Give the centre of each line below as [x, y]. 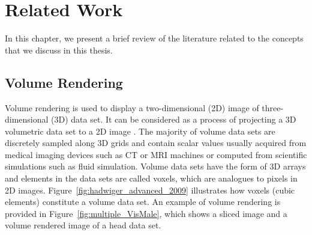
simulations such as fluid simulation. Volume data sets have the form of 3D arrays [155, 166]
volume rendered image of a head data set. [83, 225]
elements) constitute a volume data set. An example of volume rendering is [143, 202]
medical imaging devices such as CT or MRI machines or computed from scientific [156, 154]
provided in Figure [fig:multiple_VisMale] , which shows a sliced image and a [146, 213]
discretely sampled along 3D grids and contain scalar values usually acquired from [156, 143]
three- [273, 107]
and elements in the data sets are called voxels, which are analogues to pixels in [151, 178]
